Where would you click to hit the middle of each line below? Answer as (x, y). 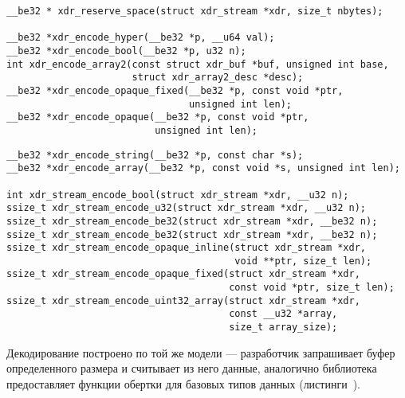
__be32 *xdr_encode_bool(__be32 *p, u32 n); (126, 51)
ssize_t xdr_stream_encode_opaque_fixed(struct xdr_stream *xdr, (183, 274)
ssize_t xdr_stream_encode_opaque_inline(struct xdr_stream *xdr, (187, 248)
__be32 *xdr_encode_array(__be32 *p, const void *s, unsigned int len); (203, 168)
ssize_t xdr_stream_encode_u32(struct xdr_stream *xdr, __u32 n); (187, 208)
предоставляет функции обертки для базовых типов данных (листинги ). (184, 383)
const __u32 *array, (283, 314)
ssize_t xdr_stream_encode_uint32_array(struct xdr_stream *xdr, (183, 300)
